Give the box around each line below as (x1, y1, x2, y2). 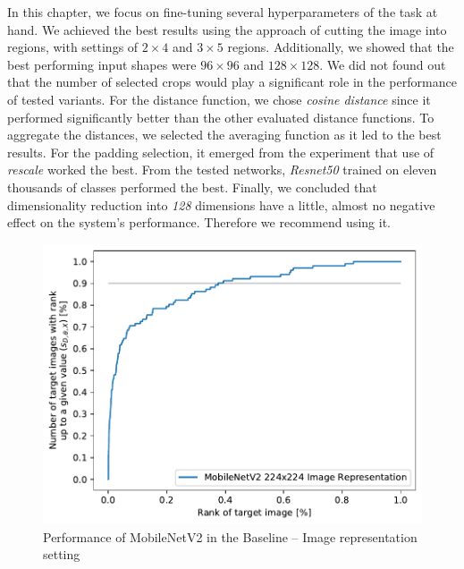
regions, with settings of (7, 38, 139, 56)
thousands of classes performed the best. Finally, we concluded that (7, 177, 377, 196)
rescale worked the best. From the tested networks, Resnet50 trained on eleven (7, 160, 437, 179)
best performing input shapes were (7, 55, 197, 73)
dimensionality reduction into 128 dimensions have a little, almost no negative (7, 195, 435, 214)
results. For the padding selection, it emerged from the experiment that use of (7, 142, 434, 161)
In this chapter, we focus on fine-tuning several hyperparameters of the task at (7, 3, 438, 21)
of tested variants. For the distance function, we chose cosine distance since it (7, 89, 431, 108)
